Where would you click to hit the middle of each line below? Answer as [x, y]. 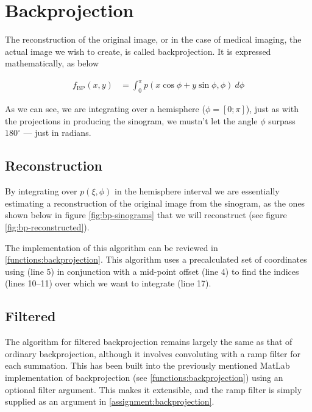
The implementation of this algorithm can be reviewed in [112, 247]
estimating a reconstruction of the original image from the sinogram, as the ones [155, 203]
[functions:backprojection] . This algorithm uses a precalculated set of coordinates [156, 259]
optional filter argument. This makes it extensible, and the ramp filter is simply [154, 389]
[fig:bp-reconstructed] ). [47, 227]
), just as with [272, 109]
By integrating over [41, 191]
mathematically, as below [52, 63]
